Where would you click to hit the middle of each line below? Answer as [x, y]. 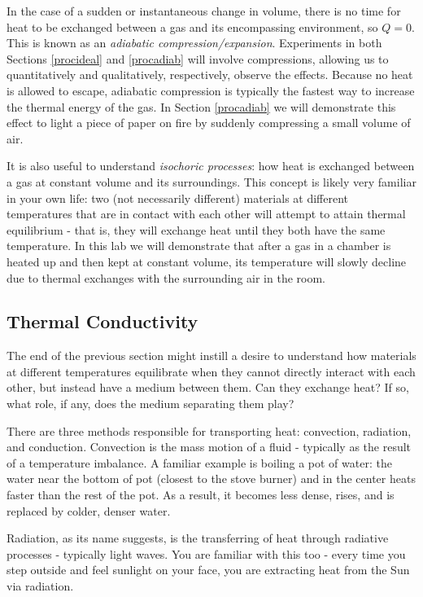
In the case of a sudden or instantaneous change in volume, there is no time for [204, 11]
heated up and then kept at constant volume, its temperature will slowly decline [207, 261]
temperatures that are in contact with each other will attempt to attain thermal [206, 214]
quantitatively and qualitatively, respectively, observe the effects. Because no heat [210, 75]
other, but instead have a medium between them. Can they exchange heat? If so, [208, 387]
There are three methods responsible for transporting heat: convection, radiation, [209, 430]
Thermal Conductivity [102, 321]
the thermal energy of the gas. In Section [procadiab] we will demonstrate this [201, 106]
